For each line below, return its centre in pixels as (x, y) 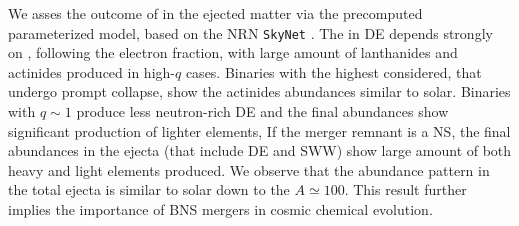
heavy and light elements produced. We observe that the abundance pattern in (249, 169)
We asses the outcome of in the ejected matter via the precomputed (215, 13)
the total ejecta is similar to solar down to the (149, 189)
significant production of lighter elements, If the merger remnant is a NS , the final (259, 130)
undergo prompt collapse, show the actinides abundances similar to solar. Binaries (259, 91)
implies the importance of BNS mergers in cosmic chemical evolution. (220, 209)
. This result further (405, 189)
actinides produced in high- (91, 71)
